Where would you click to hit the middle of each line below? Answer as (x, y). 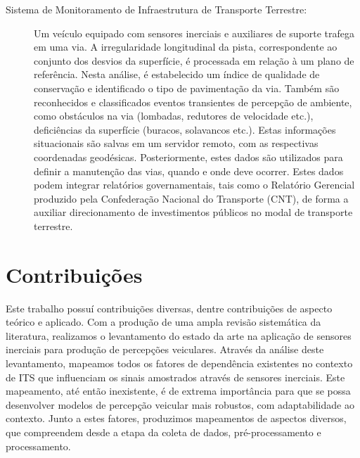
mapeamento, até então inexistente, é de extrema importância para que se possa (178, 391)
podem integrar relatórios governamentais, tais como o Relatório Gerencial (194, 185)
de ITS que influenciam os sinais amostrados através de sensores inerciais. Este (175, 377)
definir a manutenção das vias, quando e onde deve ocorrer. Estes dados (189, 171)
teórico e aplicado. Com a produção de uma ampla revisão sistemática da (163, 322)
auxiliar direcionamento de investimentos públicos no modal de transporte (193, 212)
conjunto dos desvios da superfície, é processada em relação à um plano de (194, 60)
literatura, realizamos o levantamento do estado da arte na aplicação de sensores (179, 335)
